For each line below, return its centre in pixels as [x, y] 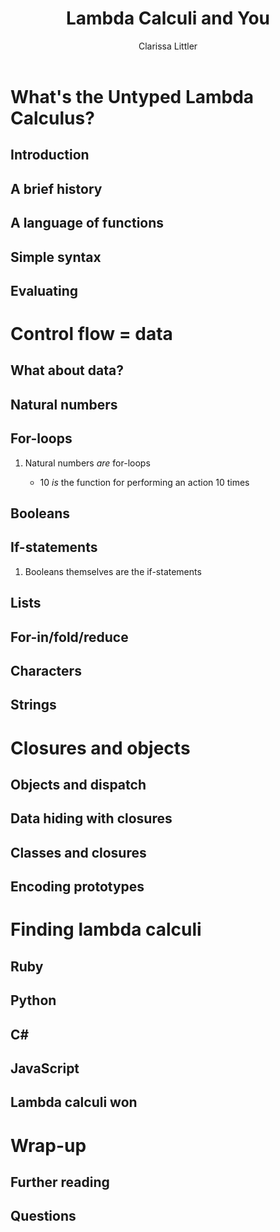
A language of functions [87, 223]
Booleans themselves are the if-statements [113, 571]
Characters [46, 671]
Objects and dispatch [78, 785]
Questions [43, 1216]
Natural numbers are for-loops [87, 463]
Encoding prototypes [77, 887]
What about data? [67, 370]
